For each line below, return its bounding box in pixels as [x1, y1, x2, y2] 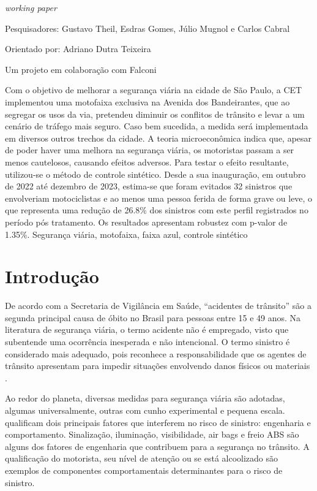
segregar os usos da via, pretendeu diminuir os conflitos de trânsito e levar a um [5, 107, 305, 120]
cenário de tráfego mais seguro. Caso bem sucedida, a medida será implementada [5, 120, 308, 132]
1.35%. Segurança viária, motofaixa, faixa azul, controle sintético [5, 227, 248, 240]
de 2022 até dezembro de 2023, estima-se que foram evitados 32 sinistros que [5, 180, 293, 192]
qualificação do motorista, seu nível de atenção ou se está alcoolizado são [5, 452, 278, 465]
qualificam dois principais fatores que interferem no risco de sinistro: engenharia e [5, 416, 311, 428]
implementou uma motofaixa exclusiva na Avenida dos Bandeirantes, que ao [5, 95, 290, 108]
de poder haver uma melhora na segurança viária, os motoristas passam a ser [5, 143, 294, 156]
